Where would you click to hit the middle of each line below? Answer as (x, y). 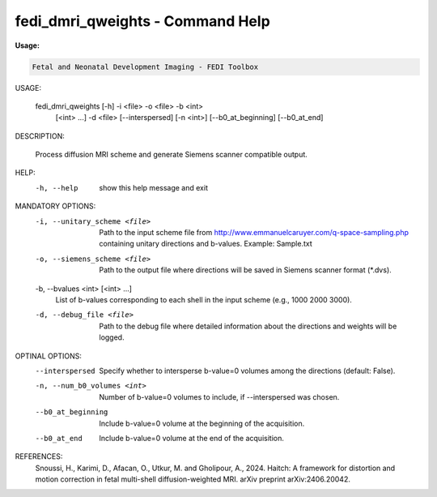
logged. (112, 337)
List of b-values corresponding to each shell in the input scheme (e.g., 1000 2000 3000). (204, 299)
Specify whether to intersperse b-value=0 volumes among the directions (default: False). (247, 371)
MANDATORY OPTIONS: (55, 206)
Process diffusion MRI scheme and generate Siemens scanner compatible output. (171, 155)
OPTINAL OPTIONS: (49, 356)
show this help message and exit (153, 187)
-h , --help (57, 188)
